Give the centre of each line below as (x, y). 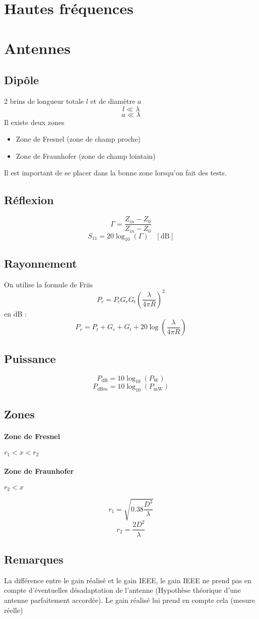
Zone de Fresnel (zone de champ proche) (78, 139)
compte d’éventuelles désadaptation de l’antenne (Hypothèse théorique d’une (123, 590)
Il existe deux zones (34, 122)
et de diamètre (113, 101)
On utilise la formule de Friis (49, 284)
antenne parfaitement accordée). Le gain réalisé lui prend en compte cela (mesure (129, 600)
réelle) (14, 610)
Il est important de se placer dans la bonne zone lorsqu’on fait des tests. (115, 173)
